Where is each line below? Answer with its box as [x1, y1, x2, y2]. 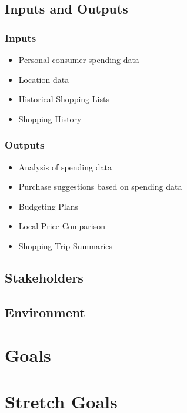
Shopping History [18, 112, 82, 125]
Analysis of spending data [18, 160, 112, 173]
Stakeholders [5, 268, 84, 286]
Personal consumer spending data [18, 53, 139, 65]
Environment [5, 303, 85, 321]
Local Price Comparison [18, 220, 105, 232]
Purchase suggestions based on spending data [18, 180, 182, 193]
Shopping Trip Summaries [18, 239, 113, 251]
